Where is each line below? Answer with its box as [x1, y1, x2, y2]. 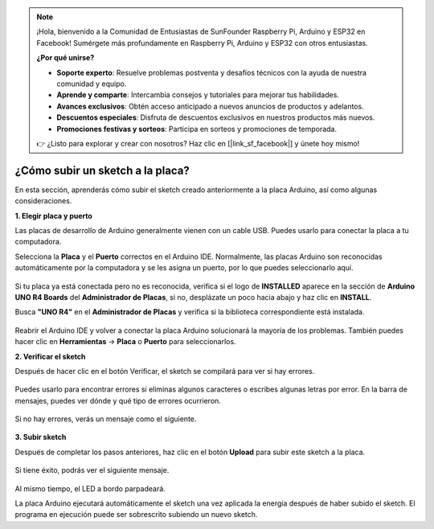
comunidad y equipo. [56, 79, 127, 88]
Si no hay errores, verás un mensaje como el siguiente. [14, 414, 197, 424]
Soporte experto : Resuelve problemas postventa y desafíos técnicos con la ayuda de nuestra [56, 68, 367, 77]
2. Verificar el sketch [14, 351, 86, 361]
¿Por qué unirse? [36, 53, 95, 63]
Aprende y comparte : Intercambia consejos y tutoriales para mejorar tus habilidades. [56, 90, 339, 100]
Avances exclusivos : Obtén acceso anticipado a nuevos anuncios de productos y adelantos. [56, 101, 365, 111]
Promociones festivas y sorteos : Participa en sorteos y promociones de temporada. [56, 124, 338, 133]
